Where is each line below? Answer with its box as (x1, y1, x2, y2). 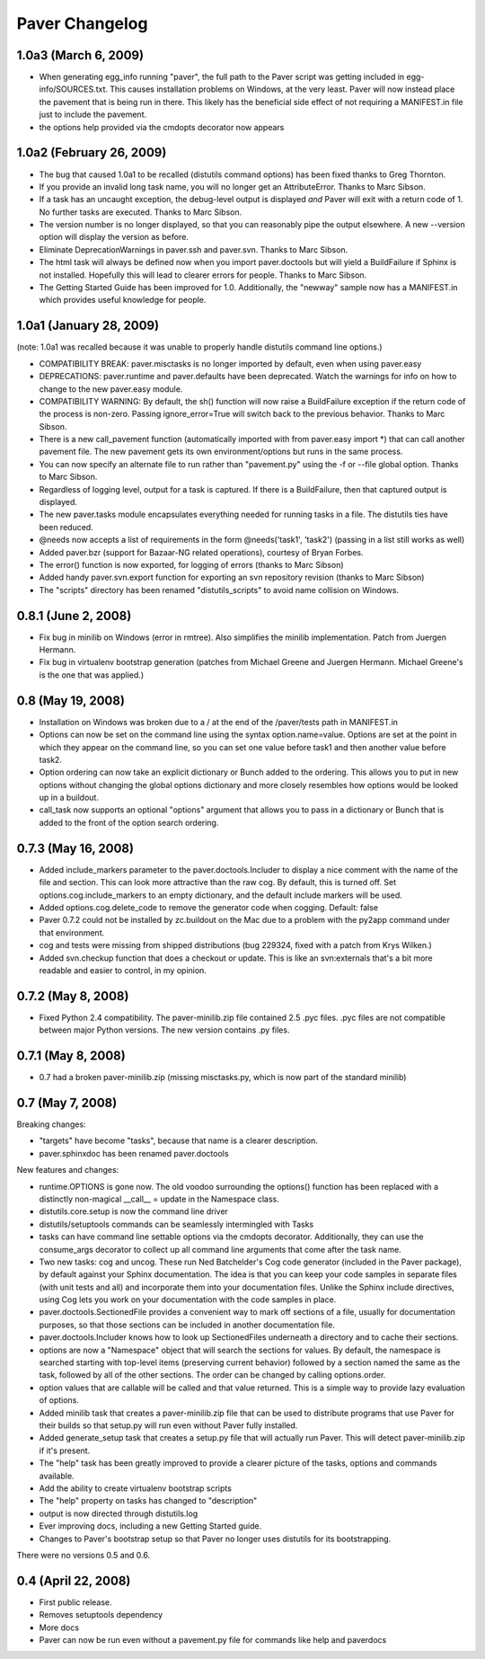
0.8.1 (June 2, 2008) (16, 608, 132, 624)
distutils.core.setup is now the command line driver (39, 1206, 229, 1217)
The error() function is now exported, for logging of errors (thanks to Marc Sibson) (39, 559, 345, 570)
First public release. (39, 1596, 112, 1608)
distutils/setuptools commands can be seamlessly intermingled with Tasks (39, 1219, 314, 1229)
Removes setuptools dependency (39, 1610, 163, 1620)
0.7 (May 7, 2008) (16, 1095, 118, 1110)
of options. (39, 1395, 80, 1406)
